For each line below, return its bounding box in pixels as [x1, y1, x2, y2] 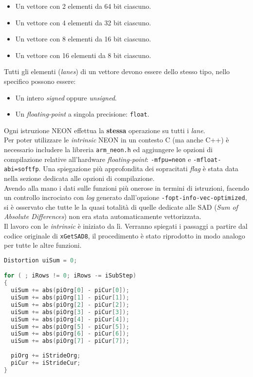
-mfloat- [193, 156, 221, 163]
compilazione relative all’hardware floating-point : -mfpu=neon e [4, 154, 191, 164]
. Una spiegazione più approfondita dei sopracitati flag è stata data [38, 163, 238, 174]
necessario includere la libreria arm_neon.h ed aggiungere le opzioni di [4, 144, 213, 154]
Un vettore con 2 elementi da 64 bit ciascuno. [15, 1, 151, 11]
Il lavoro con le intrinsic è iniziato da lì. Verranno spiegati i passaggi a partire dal [4, 221, 248, 231]
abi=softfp [4, 166, 39, 173]
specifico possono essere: [4, 76, 76, 86]
